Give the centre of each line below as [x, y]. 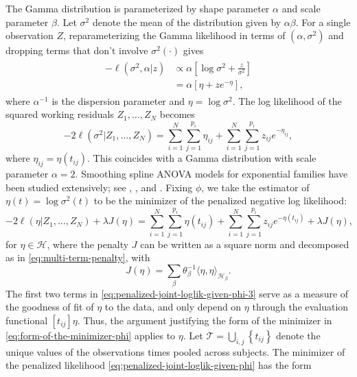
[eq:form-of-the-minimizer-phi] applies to [91, 335]
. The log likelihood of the [287, 100]
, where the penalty [88, 244]
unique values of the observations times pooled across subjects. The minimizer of [175, 351]
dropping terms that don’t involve [77, 50]
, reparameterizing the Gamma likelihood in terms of [174, 35]
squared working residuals [60, 114]
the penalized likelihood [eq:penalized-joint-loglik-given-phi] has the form [159, 365]
